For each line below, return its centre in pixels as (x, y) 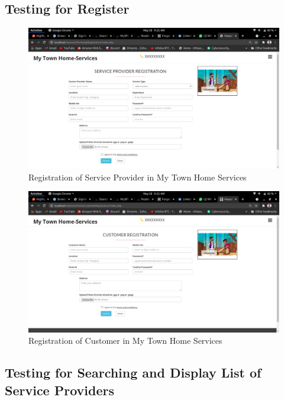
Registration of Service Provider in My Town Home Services (138, 177)
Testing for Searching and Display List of (133, 372)
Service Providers (60, 390)
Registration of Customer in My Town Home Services (125, 341)
